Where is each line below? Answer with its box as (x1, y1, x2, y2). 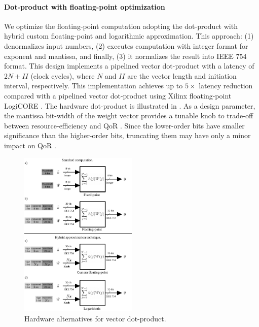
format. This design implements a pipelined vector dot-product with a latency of (4, 60, 254, 71)
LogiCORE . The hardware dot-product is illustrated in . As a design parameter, (4, 100, 255, 111)
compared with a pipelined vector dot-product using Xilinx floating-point (4, 90, 232, 101)
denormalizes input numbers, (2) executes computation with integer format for (4, 40, 248, 51)
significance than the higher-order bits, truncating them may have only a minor (4, 130, 251, 141)
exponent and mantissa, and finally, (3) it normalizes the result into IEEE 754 (4, 50, 247, 61)
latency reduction (199, 80, 253, 91)
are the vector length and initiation (127, 70, 237, 81)
